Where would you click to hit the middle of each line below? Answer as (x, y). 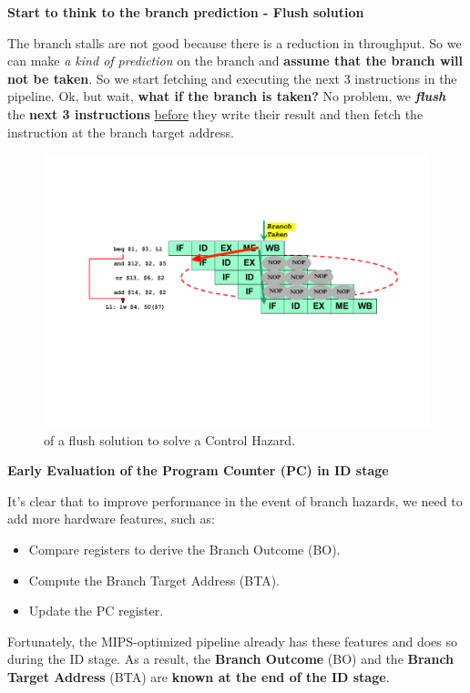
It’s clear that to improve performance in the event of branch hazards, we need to (235, 500)
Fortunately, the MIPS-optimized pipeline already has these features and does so (233, 641)
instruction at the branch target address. (121, 132)
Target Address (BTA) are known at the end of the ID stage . (199, 676)
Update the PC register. (96, 611)
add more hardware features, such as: (111, 519)
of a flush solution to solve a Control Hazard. (170, 439)
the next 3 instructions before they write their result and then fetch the (215, 113)
